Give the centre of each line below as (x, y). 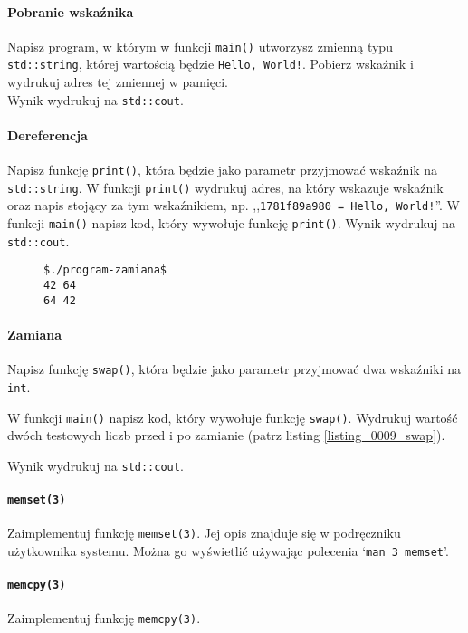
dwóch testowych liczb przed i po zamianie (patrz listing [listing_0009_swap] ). (226, 435)
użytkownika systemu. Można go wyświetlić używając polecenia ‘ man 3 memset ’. (228, 550)
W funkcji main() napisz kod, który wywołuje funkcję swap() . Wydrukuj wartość (233, 417)
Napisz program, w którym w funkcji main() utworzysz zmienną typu (200, 46)
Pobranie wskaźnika (71, 11)
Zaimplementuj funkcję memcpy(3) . (104, 618)
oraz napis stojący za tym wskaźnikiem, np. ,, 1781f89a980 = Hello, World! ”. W (234, 205)
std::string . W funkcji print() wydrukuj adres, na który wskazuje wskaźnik (225, 187)
